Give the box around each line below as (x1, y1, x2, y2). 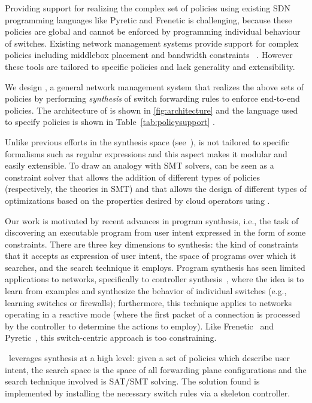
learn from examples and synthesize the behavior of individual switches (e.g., (5, 285, 287, 297)
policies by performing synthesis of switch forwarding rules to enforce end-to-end (5, 92, 300, 105)
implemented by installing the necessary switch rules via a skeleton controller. (5, 386, 290, 399)
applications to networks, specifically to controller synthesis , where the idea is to (5, 273, 304, 285)
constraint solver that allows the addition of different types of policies (5, 170, 260, 183)
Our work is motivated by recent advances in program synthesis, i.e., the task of (5, 214, 299, 227)
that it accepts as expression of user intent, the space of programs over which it (5, 249, 296, 262)
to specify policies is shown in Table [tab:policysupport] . (5, 115, 215, 128)
